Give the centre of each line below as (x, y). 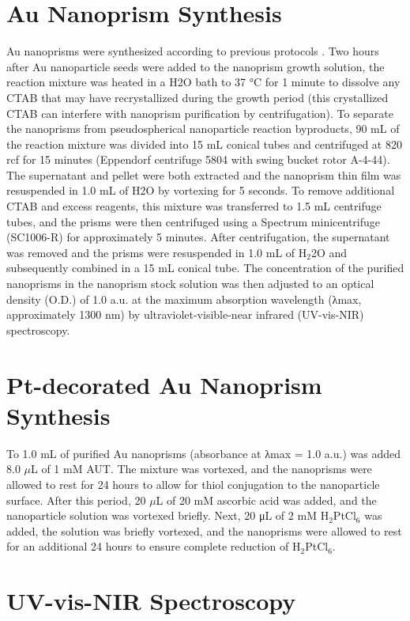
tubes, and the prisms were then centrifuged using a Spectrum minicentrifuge (194, 221)
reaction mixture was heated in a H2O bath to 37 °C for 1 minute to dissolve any (203, 82)
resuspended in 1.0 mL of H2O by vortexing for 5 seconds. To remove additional (201, 190)
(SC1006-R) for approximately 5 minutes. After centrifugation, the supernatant (198, 237)
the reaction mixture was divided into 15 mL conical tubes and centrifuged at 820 (204, 144)
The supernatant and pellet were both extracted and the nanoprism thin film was (204, 174)
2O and (329, 252)
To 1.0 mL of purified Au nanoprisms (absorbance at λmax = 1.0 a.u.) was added (203, 453)
